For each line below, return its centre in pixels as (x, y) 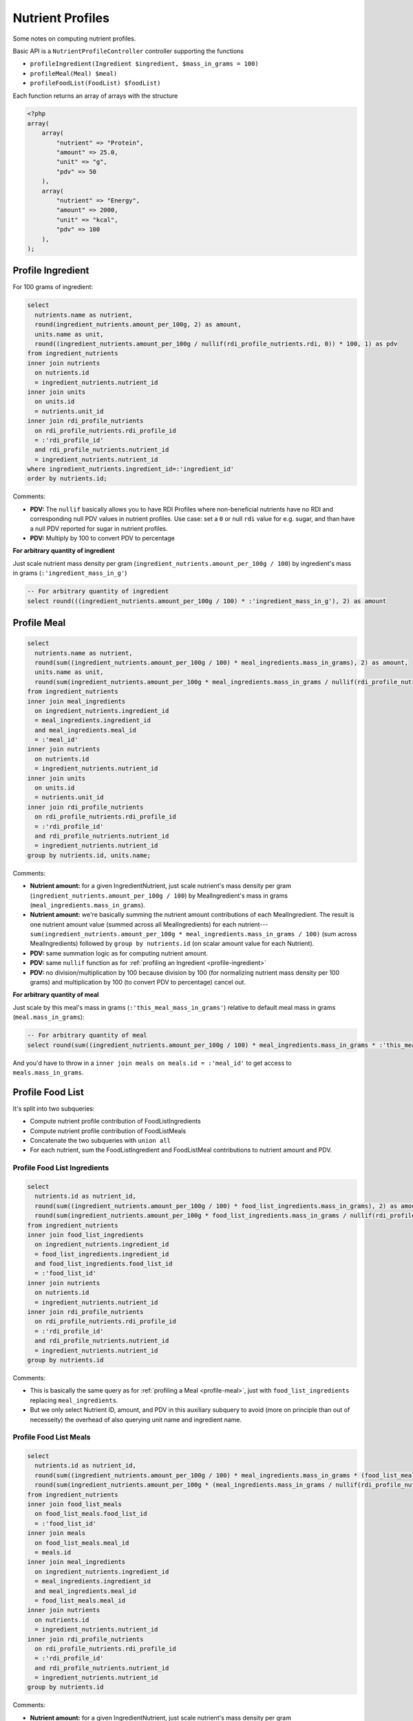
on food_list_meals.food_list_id (91, 1514)
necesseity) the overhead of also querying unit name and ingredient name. (136, 1419)
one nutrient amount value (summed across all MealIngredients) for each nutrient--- (149, 924)
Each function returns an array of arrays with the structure (95, 96)
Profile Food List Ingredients (61, 1168)
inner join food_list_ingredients (85, 1235)
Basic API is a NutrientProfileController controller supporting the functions (128, 51)
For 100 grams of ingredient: (53, 287)
